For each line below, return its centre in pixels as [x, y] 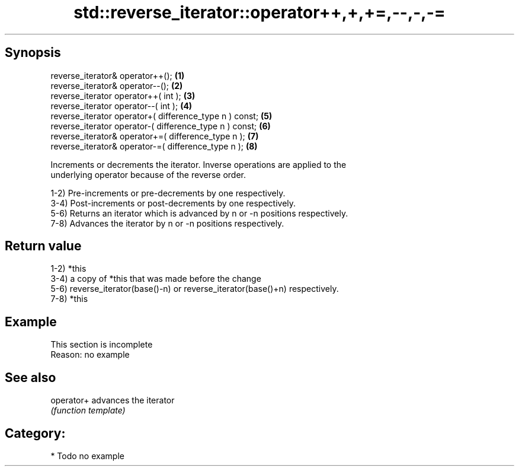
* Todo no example [87, 456]
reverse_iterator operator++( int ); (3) [123, 96]
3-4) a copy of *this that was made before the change [156, 279]
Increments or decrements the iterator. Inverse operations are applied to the [198, 164]
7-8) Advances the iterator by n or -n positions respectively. [167, 223]
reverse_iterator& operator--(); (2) [117, 85]
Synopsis [33, 53]
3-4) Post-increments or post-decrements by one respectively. [173, 203]
